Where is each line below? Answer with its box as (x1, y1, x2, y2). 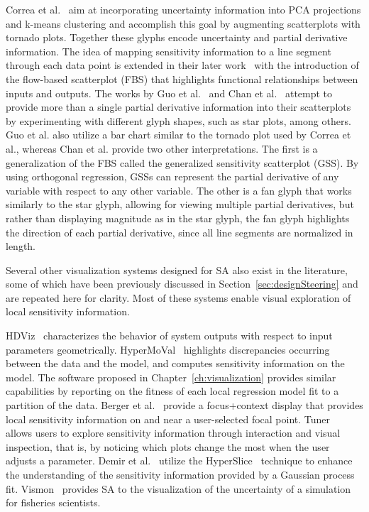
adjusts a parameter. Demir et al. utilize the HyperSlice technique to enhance (6, 453, 353, 468)
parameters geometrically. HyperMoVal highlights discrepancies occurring (6, 342, 330, 356)
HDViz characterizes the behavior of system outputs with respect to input (6, 328, 333, 343)
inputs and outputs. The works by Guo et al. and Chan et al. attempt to (6, 85, 333, 100)
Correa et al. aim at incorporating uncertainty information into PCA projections (6, 2, 361, 16)
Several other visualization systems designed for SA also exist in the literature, (6, 262, 348, 277)
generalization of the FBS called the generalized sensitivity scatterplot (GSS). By (6, 155, 359, 170)
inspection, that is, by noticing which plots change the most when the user (6, 439, 330, 454)
